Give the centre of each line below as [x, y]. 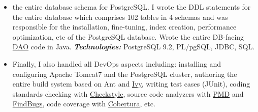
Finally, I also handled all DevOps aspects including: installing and [117, 63]
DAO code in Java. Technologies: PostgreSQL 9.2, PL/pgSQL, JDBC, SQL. [134, 47]
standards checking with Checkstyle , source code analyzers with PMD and [128, 93]
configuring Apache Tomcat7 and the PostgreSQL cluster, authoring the [125, 74]
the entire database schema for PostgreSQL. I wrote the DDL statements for [132, 7]
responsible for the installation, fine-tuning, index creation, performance [124, 27]
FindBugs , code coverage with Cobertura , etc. [84, 104]
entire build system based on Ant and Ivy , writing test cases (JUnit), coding [131, 84]
